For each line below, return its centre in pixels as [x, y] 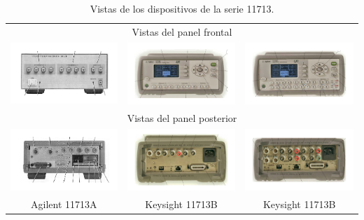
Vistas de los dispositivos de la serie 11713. [182, 8]
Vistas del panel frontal [182, 31]
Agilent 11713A [64, 204]
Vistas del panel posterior [182, 117]
